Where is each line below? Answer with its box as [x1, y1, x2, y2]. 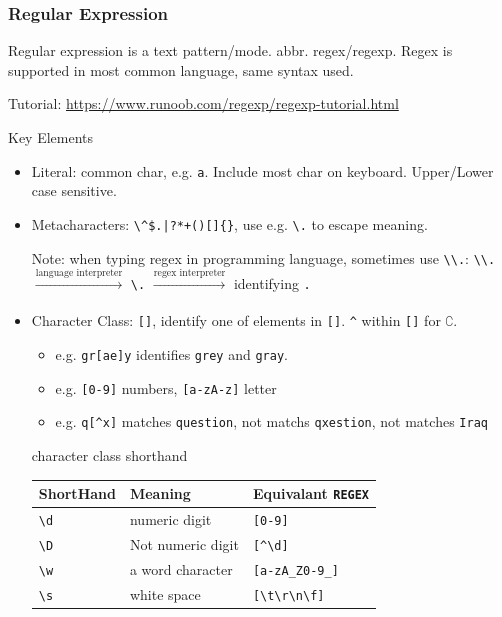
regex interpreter [153, 268, 226, 279]
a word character [129, 558, 233, 579]
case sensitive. [31, 180, 117, 201]
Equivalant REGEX [252, 483, 370, 504]
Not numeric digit [129, 533, 239, 554]
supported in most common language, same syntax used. [8, 59, 354, 80]
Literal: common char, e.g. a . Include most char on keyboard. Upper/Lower [31, 160, 494, 181]
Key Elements [8, 127, 94, 147]
